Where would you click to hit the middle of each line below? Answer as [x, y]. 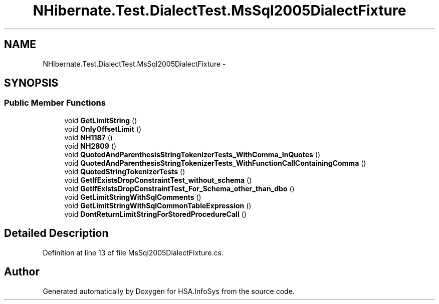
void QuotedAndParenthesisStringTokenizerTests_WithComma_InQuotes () [192, 154]
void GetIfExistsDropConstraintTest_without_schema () [158, 180]
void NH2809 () [90, 146]
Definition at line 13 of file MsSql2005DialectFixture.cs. [133, 252]
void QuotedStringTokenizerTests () [125, 171]
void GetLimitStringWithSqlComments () [133, 197]
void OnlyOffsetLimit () [103, 129]
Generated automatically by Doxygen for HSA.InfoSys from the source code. [169, 291]
